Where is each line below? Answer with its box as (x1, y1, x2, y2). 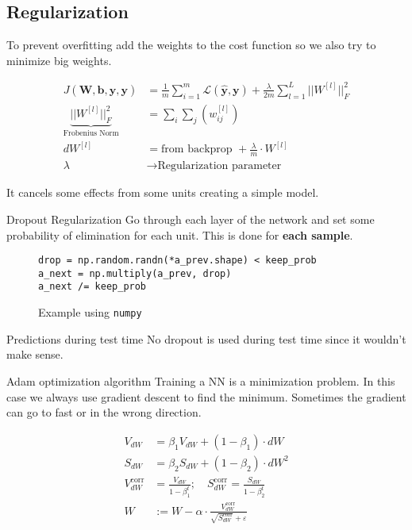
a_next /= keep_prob (38, 281, 147, 293)
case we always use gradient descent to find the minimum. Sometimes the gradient (6, 388, 406, 405)
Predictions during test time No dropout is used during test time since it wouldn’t (6, 330, 406, 347)
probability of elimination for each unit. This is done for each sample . (6, 226, 353, 243)
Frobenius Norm (63, 129, 119, 138)
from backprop (161, 144, 233, 156)
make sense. (6, 346, 64, 363)
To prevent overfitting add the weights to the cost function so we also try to (6, 36, 376, 53)
